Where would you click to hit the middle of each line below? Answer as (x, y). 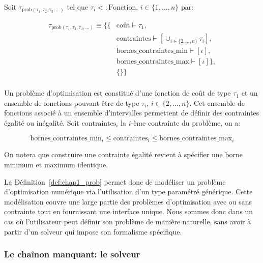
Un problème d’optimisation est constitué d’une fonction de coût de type (118, 93)
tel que (78, 7)
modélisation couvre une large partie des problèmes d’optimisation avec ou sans (128, 201)
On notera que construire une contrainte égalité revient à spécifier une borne (124, 154)
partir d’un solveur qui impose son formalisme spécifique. (93, 231)
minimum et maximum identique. (56, 164)
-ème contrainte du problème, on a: (186, 123)
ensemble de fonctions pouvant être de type (72, 103)
